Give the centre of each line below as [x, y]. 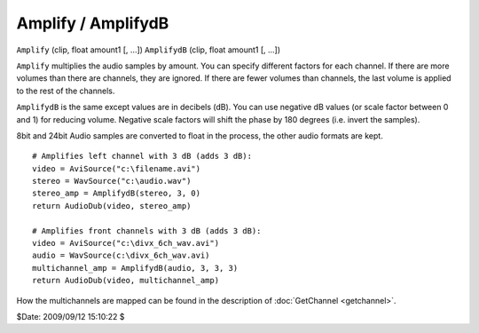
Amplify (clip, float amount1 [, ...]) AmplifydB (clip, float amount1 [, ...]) [149, 50]
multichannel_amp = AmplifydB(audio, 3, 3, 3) [135, 268]
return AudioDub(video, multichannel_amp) [126, 281]
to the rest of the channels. [66, 91]
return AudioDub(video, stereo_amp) [112, 206]
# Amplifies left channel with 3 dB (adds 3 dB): [142, 156]
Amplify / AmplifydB [93, 23]
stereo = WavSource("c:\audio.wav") [112, 181]
